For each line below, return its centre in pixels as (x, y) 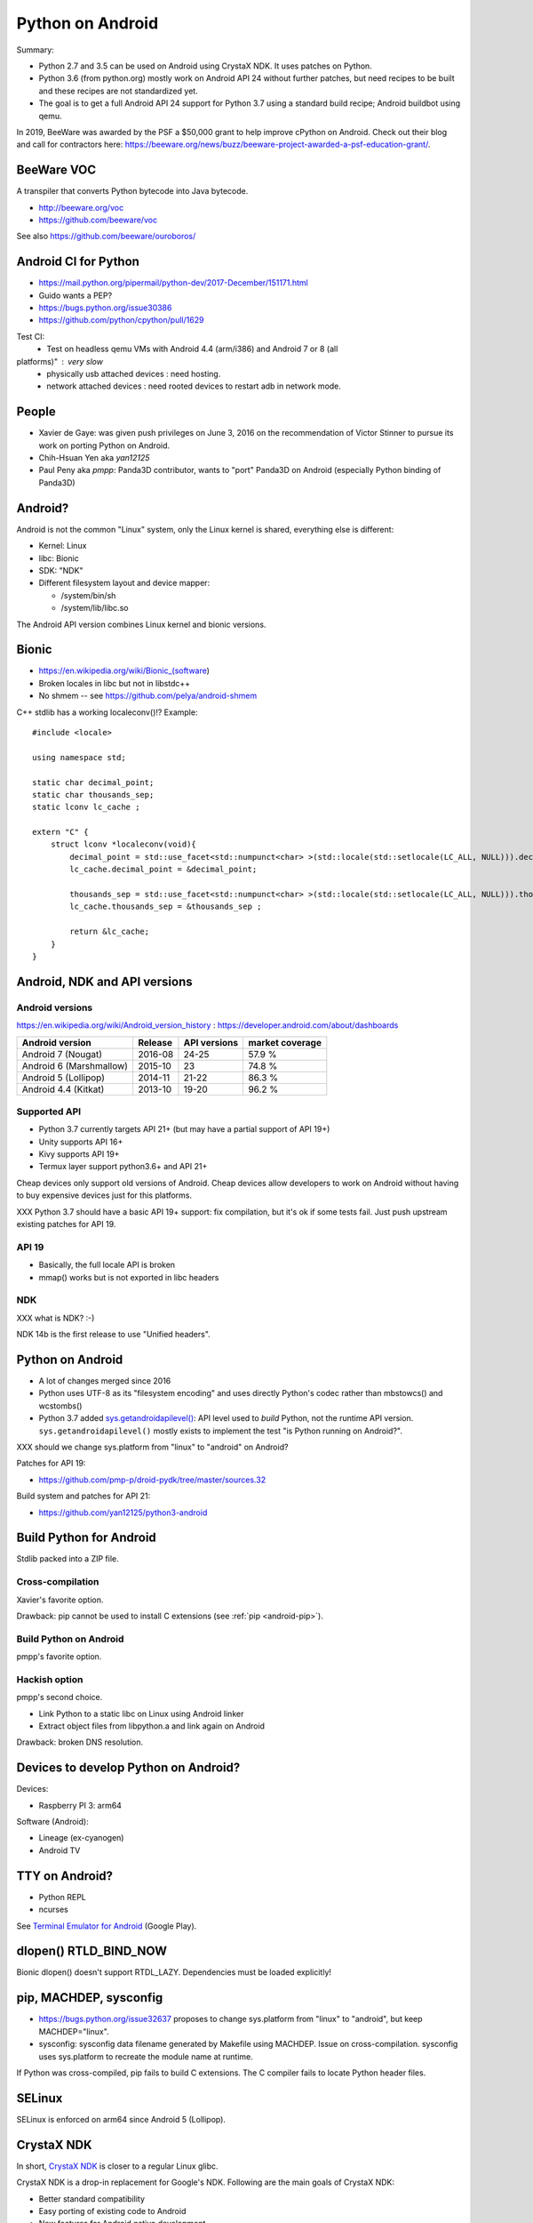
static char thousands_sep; (93, 795)
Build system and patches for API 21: (84, 1496)
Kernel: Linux (63, 546)
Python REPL (62, 1897)
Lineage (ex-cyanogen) (81, 1838)
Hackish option (50, 1679)
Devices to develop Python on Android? (128, 1768)
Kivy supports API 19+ (79, 1154)
